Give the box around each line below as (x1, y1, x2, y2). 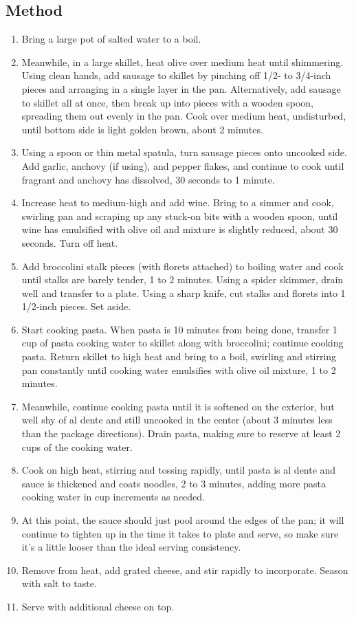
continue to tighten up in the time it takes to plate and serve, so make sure (21, 526, 339, 540)
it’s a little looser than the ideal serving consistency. (21, 540, 241, 554)
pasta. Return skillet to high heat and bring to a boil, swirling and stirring (21, 349, 337, 364)
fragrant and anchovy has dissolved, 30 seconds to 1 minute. (21, 172, 275, 186)
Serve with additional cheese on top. (21, 599, 175, 613)
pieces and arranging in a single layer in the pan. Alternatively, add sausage (21, 81, 341, 96)
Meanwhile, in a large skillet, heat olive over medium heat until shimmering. (21, 54, 344, 69)
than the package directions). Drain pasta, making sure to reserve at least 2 (21, 426, 341, 441)
